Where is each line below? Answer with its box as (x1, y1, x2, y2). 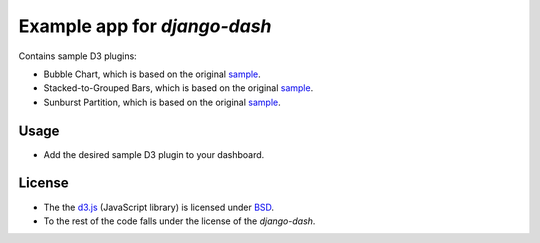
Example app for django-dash (18, 15, 272, 37)
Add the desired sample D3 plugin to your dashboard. (43, 148, 265, 160)
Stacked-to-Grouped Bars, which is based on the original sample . (43, 82, 314, 94)
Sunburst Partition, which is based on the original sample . (43, 96, 281, 108)
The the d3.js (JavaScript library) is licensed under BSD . (43, 201, 275, 213)
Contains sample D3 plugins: (18, 50, 137, 62)
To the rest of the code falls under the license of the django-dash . (43, 215, 316, 227)
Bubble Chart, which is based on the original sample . (43, 68, 262, 80)
